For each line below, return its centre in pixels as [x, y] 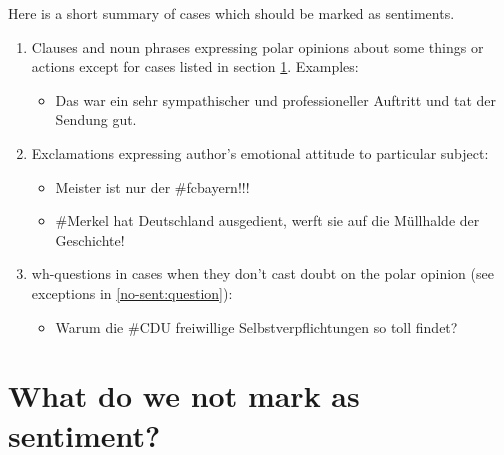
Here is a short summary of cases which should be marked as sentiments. [231, 13]
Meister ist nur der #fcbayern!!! [152, 186]
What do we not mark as [184, 395]
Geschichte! [90, 239]
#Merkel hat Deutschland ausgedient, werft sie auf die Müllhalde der [267, 220]
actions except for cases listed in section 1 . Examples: [195, 66]
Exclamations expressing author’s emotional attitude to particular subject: [260, 152]
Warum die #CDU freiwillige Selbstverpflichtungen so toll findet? [256, 326]
